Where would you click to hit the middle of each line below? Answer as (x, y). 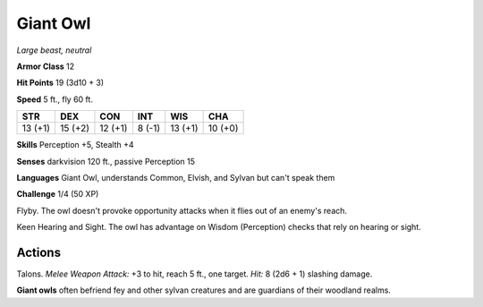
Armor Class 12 (46, 66)
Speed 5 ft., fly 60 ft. (55, 99)
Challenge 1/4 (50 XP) (58, 194)
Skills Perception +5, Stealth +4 (75, 145)
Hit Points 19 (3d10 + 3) (60, 83)
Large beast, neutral (54, 50)
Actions (39, 252)
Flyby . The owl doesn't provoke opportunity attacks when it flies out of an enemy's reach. (182, 210)
